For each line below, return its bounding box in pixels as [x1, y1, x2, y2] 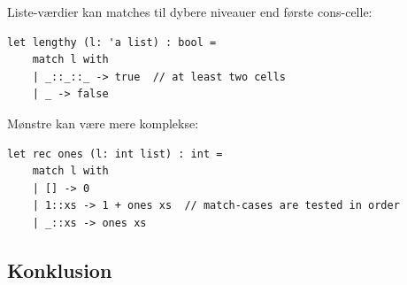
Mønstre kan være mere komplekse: [7, 113, 199, 132]
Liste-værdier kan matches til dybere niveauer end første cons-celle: [7, 3, 372, 20]
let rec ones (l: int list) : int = [7, 147, 223, 160]
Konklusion [7, 256, 112, 283]
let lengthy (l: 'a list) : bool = [7, 35, 217, 49]
